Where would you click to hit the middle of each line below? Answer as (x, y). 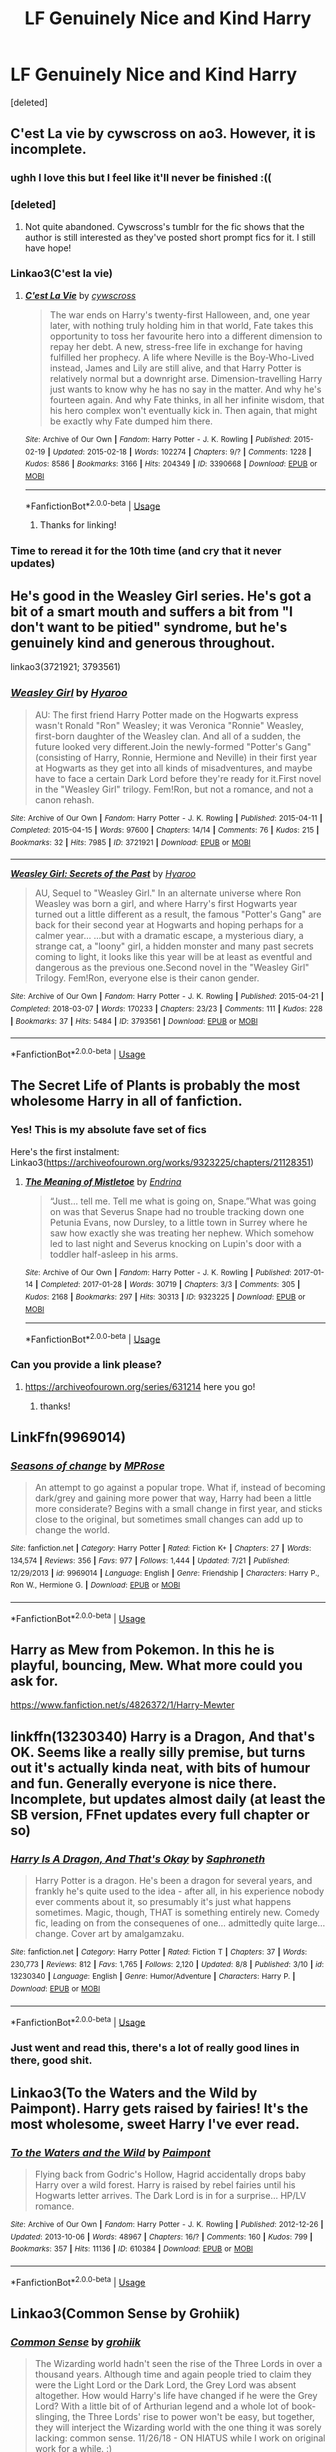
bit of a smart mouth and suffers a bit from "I (151, 611)
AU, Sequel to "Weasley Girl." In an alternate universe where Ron (168, 893)
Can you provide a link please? (86, 1365)
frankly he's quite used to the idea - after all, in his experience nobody (179, 1891)
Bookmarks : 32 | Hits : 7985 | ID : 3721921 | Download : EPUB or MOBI (131, 842)
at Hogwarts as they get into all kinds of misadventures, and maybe (173, 768)
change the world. (72, 1530)
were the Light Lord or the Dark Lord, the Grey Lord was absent (165, 2385)
